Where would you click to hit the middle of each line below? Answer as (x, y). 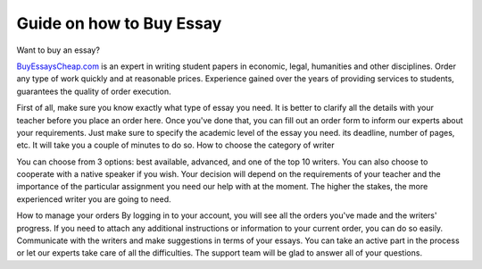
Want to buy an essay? (58, 50)
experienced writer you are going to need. (94, 199)
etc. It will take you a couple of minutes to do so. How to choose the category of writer (175, 145)
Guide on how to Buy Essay (119, 23)
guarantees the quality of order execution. (94, 91)
